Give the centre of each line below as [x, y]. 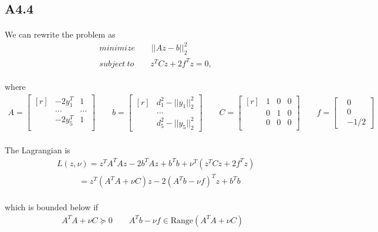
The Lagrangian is [38, 150]
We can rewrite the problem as [60, 34]
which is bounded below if [52, 207]
